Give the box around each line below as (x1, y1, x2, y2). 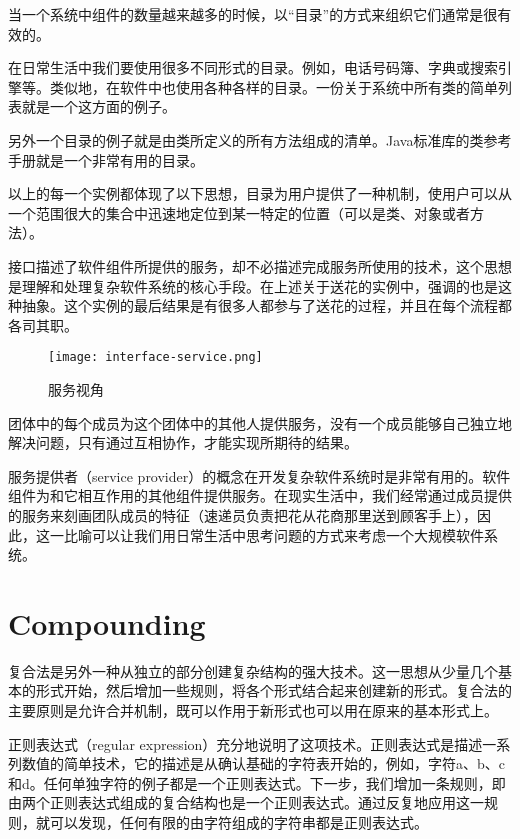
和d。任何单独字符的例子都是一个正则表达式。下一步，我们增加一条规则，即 (8, 772, 506, 793)
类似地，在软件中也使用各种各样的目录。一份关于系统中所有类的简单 (49, 76, 498, 97)
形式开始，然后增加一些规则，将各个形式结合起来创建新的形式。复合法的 (35, 680, 512, 701)
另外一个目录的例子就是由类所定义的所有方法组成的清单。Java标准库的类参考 (8, 129, 512, 150)
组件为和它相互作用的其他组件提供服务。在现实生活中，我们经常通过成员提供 (8, 485, 512, 506)
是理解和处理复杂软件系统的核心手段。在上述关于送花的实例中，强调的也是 (8, 275, 498, 296)
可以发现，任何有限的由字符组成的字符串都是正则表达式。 (49, 812, 428, 832)
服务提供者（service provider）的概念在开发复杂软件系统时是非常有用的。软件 (8, 465, 511, 486)
